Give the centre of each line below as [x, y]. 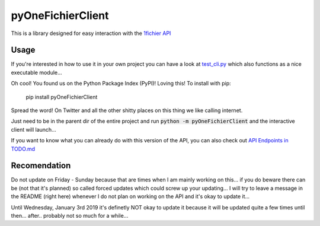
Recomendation [41, 166]
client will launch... [33, 129]
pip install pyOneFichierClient [62, 97]
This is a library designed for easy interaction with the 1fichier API [91, 33]
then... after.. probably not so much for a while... [70, 216]
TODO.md [23, 149]
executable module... [36, 72]
